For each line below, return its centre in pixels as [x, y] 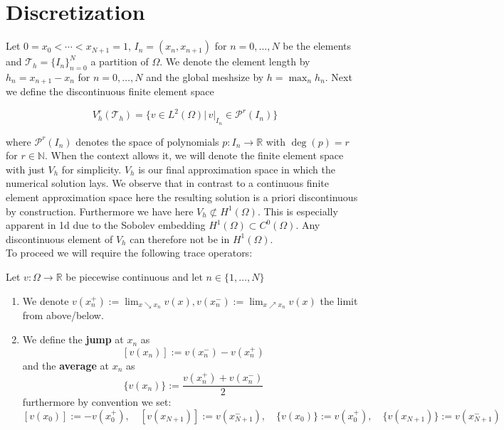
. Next [338, 76]
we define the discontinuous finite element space [110, 91]
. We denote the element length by [235, 61]
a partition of [120, 61]
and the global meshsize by [205, 76]
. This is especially [298, 211]
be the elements [317, 46]
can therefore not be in [180, 238]
